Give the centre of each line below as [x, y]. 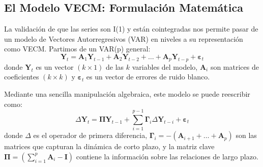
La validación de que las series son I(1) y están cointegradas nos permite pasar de [131, 29]
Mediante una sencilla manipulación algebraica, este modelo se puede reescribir [127, 93]
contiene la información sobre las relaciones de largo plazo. [167, 156]
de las [115, 66]
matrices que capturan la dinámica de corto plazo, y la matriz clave [109, 146]
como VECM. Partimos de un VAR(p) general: [77, 49]
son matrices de [235, 66]
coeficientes [22, 77]
